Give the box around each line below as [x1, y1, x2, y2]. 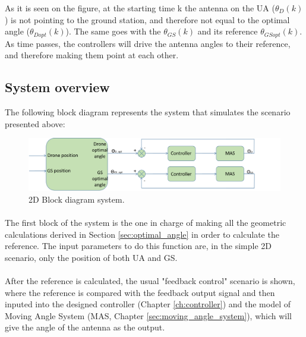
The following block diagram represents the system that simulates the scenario [5, 106, 291, 118]
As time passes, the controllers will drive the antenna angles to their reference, [5, 37, 291, 49]
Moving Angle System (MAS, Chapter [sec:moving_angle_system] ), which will [5, 309, 292, 322]
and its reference [197, 25, 258, 37]
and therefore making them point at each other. [5, 49, 179, 61]
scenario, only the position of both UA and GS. [5, 251, 178, 263]
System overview [5, 78, 110, 96]
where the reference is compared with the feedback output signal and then [5, 286, 275, 298]
